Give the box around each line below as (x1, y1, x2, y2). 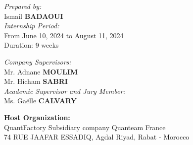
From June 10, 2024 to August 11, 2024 (4, 30, 124, 40)
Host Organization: (4, 112, 70, 122)
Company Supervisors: (4, 56, 71, 67)
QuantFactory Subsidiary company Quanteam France (4, 122, 166, 132)
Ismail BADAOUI (4, 10, 63, 21)
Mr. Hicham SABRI (4, 76, 68, 86)
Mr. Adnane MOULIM (4, 66, 78, 76)
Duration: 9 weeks (4, 40, 59, 50)
